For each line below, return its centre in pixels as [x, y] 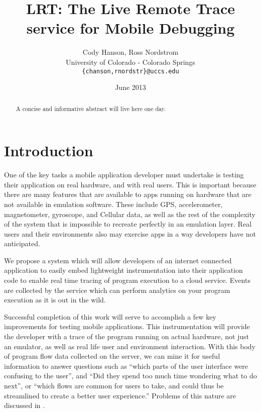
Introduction [49, 150]
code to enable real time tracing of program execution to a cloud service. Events [127, 280]
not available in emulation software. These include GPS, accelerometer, [113, 204]
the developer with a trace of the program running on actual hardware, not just [127, 336]
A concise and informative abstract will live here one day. [91, 108]
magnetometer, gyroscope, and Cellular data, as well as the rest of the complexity [130, 214]
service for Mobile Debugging [130, 28]
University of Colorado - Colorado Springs [130, 62]
